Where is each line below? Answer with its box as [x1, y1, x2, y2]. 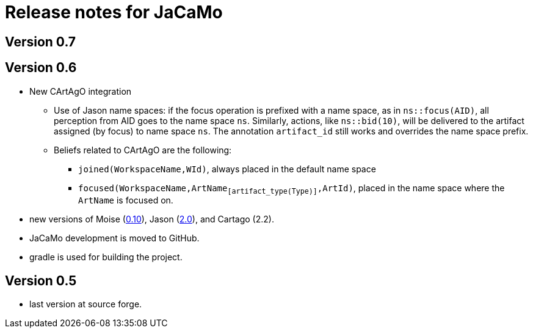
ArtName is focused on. [78, 195, 173, 206]
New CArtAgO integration [29, 86, 132, 97]
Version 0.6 [5, 60, 77, 76]
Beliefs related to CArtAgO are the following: [54, 144, 232, 155]
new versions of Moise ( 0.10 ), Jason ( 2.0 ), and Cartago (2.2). [29, 214, 274, 225]
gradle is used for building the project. [29, 252, 183, 263]
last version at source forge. [29, 299, 142, 310]
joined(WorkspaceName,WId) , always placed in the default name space [78, 163, 376, 174]
